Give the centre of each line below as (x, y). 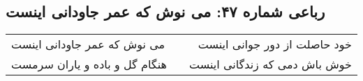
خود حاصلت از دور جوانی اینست (275, 44)
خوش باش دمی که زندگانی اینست (270, 64)
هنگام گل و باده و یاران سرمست (89, 64)
